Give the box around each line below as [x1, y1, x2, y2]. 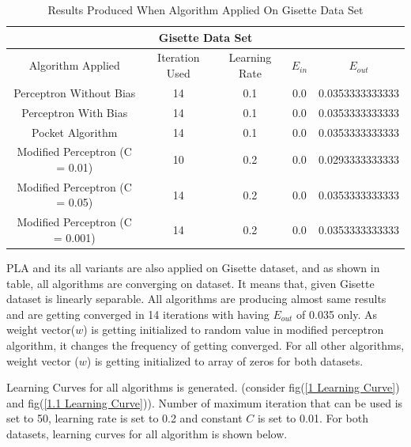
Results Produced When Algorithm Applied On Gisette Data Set [47, 2, 364, 17]
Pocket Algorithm [32, 123, 118, 140]
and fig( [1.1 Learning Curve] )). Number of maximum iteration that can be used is [6, 394, 403, 411]
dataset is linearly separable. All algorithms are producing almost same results [6, 290, 386, 307]
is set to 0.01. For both [257, 410, 368, 426]
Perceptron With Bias [21, 104, 128, 120]
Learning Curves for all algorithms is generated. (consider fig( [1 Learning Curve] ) [6, 379, 400, 396]
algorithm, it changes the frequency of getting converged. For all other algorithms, [6, 336, 405, 353]
